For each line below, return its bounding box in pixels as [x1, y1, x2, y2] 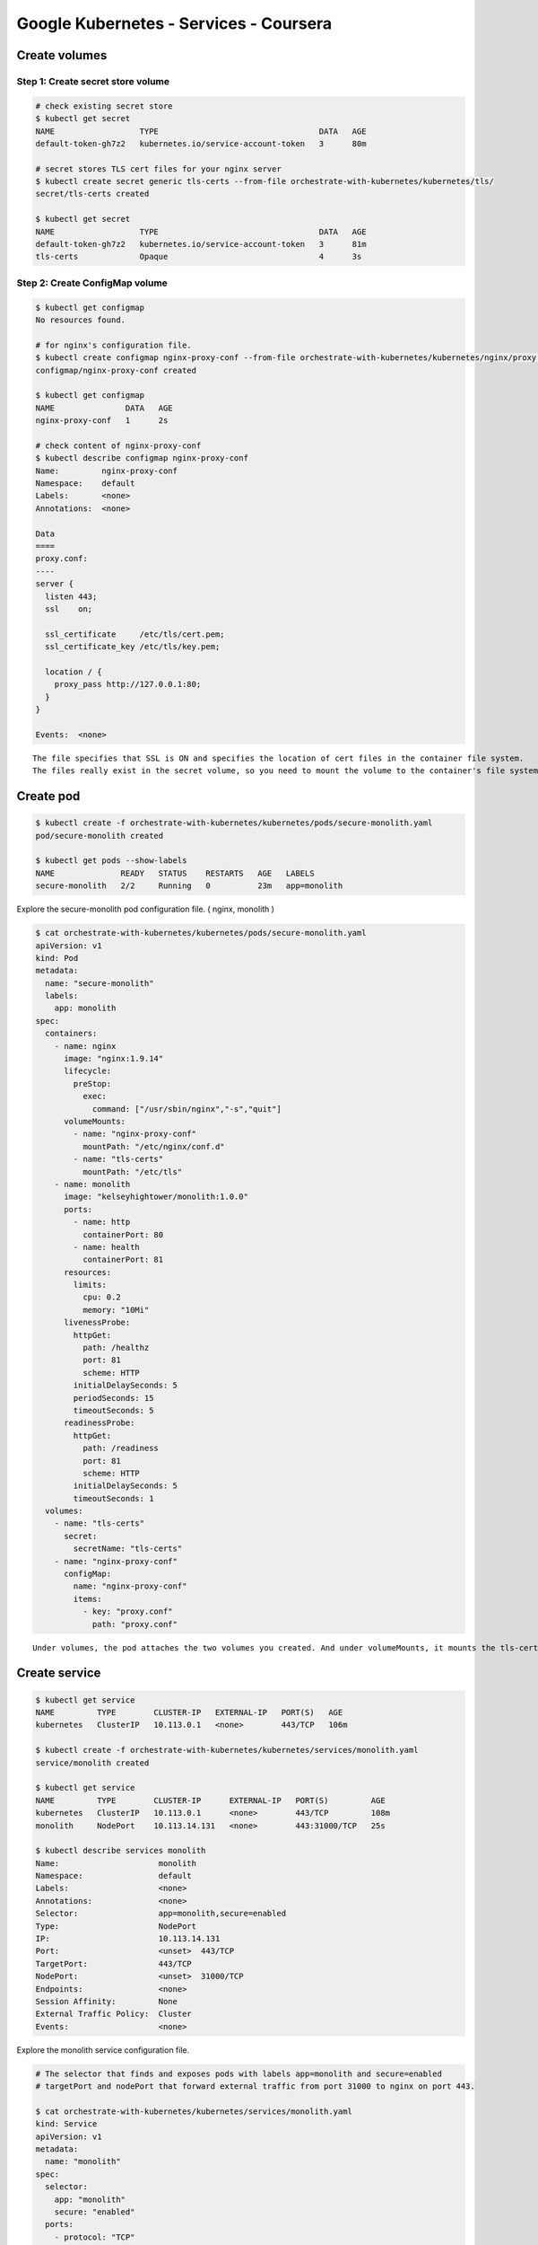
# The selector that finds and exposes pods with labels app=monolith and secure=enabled [35, 2068, 443, 2079]
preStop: [73, 1078, 112, 1088]
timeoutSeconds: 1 [73, 1493, 154, 1503]
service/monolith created [35, 1757, 150, 1768]
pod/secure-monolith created [35, 831, 164, 841]
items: [73, 1594, 102, 1604]
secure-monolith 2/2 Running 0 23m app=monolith [35, 881, 343, 891]
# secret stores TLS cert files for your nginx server [35, 163, 282, 174]
